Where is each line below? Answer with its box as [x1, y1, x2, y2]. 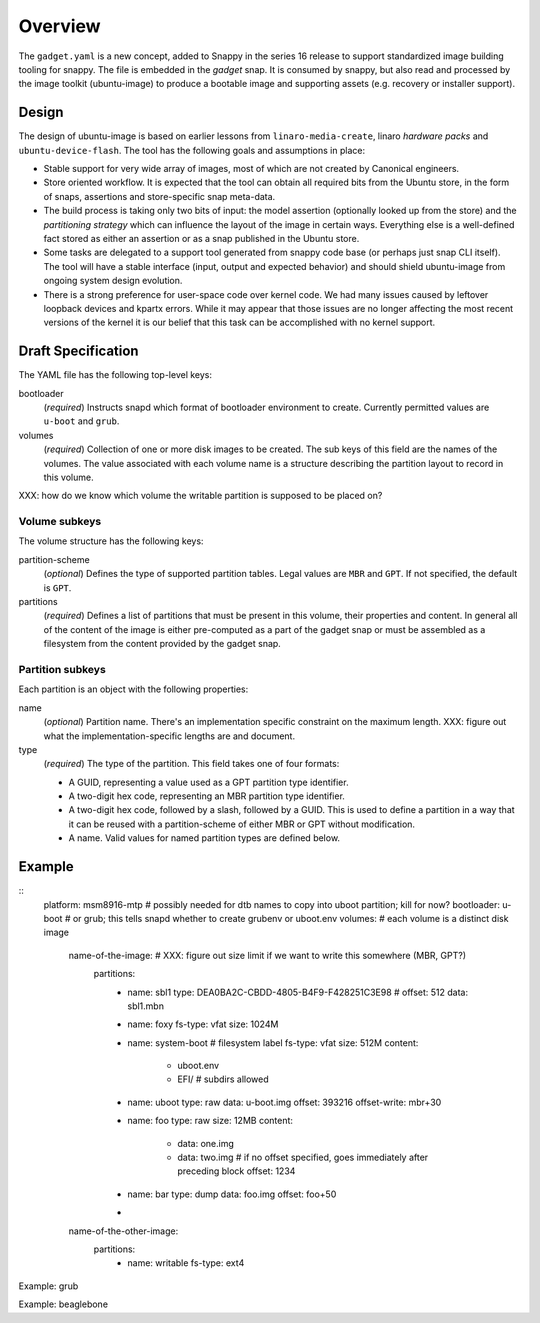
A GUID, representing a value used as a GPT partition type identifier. [68, 776, 349, 788]
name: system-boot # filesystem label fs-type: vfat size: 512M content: [127, 1036, 419, 1049]
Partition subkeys [18, 662, 107, 676]
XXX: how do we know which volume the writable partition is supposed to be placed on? [18, 490, 383, 502]
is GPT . [43, 581, 72, 594]
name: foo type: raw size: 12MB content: [127, 1115, 294, 1127]
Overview [18, 15, 101, 37]
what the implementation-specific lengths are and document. [43, 730, 295, 742]
